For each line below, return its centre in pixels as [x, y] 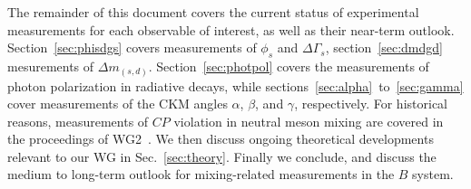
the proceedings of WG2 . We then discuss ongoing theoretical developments [221, 139]
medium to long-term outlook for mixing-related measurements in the [201, 174]
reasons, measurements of [78, 121]
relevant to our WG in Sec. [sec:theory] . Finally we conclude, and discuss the [222, 156]
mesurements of [51, 66]
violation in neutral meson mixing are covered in [309, 121]
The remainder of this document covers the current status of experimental [213, 12]
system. [433, 174]
